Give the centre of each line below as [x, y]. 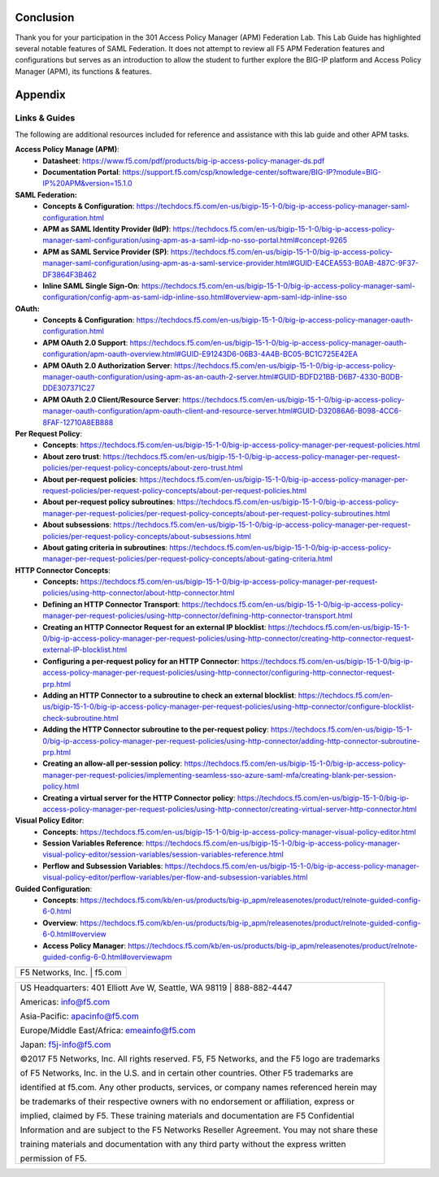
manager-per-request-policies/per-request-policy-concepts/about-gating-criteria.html [188, 559]
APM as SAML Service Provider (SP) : [106, 251]
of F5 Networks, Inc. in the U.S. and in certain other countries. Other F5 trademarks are [187, 1073]
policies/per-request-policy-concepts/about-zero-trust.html [143, 468]
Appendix [40, 95]
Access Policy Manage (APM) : [67, 150]
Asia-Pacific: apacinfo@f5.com [79, 1016]
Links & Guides [45, 118]
